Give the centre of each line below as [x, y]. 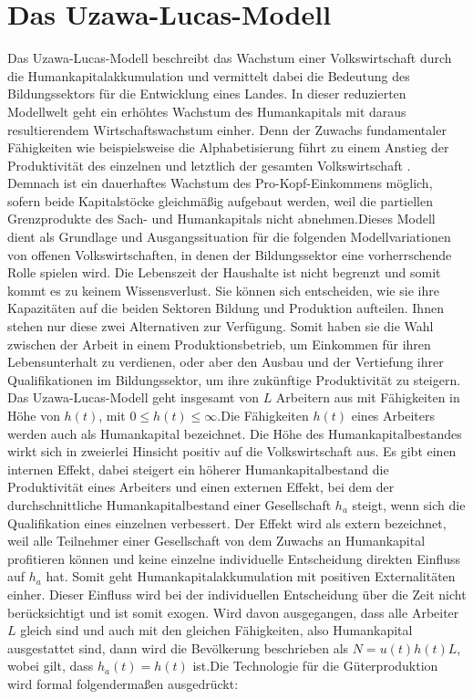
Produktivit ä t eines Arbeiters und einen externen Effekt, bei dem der [201, 487]
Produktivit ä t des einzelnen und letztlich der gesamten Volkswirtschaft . [209, 165]
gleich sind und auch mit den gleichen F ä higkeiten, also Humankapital [216, 630]
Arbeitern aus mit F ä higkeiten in [368, 397]
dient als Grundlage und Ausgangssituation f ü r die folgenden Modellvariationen [229, 237]
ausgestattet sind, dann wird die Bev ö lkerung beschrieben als [178, 647]
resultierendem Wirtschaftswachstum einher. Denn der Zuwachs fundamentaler [227, 129]
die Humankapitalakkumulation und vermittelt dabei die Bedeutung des [209, 75]
